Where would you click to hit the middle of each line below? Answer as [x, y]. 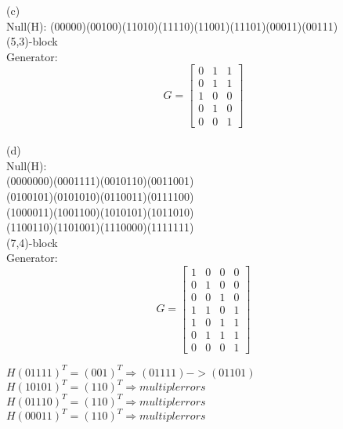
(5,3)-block [32, 41]
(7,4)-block [32, 242]
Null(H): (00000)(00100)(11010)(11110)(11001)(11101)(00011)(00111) [172, 25]
